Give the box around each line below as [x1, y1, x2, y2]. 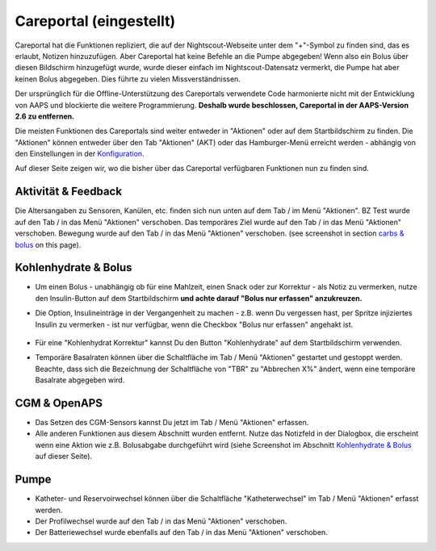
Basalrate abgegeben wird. [35, 375, 125, 385]
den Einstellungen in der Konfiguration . [15, 149, 145, 159]
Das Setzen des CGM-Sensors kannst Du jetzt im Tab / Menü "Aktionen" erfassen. [35, 418, 309, 428]
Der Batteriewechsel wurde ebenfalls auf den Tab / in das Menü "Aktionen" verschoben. [35, 528, 329, 537]
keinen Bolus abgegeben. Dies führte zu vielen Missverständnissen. [15, 73, 241, 84]
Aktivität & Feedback [15, 185, 123, 198]
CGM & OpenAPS [15, 396, 103, 410]
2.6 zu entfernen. [15, 111, 75, 121]
